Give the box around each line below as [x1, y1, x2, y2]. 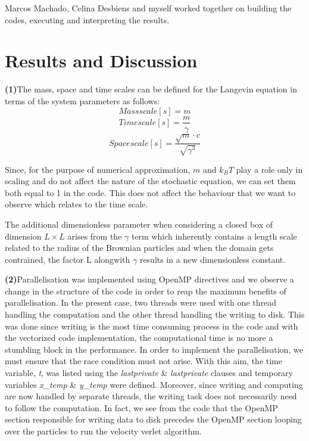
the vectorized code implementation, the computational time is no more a [5, 331, 273, 344]
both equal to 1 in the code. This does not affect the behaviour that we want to [5, 186, 296, 198]
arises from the [67, 229, 122, 242]
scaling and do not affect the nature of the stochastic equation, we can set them [5, 175, 296, 187]
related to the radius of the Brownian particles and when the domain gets [5, 241, 274, 254]
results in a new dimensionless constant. [139, 253, 286, 265]
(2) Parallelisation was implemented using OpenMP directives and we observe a [5, 273, 294, 285]
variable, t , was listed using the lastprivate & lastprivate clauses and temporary [5, 367, 293, 379]
